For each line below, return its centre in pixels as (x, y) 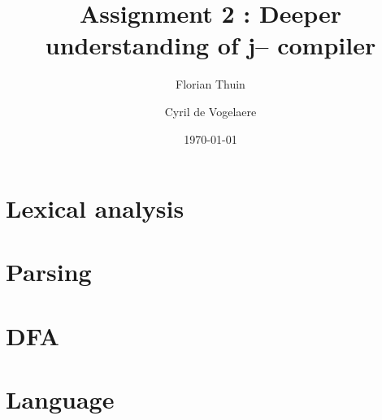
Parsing (49, 272)
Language (60, 399)
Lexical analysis (95, 208)
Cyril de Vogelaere (211, 111)
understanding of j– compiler (211, 45)
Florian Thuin (211, 84)
